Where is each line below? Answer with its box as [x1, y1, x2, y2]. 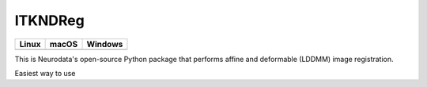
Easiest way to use [14, 68, 76, 78]
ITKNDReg [14, 12, 85, 29]
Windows [86, 38, 123, 49]
